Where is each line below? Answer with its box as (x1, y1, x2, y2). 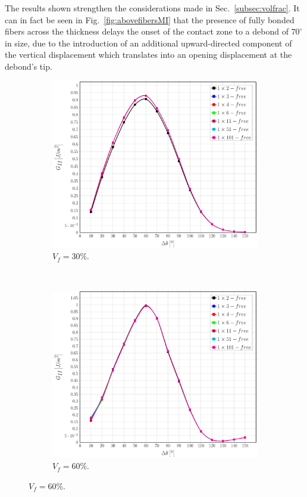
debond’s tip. (5, 60, 52, 72)
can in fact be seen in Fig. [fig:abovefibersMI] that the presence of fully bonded (5, 13, 295, 26)
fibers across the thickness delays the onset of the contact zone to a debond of (5, 25, 289, 38)
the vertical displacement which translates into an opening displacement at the (5, 48, 292, 61)
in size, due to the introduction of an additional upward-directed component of (5, 36, 292, 49)
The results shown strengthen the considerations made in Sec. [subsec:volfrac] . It (5, 2, 300, 14)
